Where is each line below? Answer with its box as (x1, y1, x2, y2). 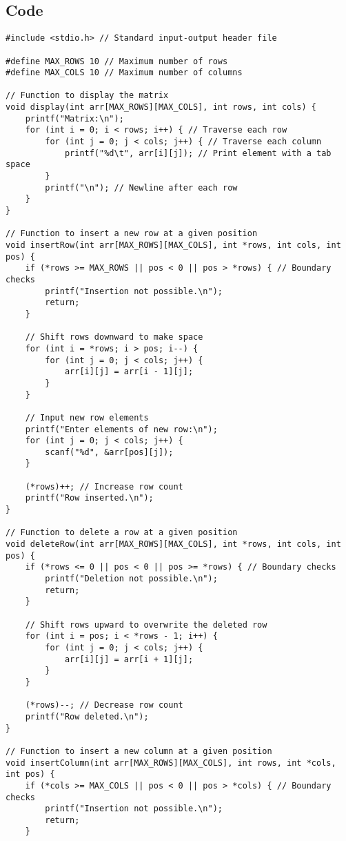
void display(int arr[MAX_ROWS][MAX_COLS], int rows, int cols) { (6, 102, 317, 113)
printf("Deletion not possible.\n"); (45, 574, 218, 584)
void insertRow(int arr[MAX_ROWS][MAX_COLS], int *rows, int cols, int (6, 240, 341, 251)
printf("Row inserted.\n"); (25, 493, 154, 503)
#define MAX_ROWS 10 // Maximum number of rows (6, 56, 228, 66)
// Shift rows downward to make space (25, 332, 203, 342)
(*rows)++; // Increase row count (25, 481, 183, 492)
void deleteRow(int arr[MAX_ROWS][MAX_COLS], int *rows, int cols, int (6, 539, 341, 550)
